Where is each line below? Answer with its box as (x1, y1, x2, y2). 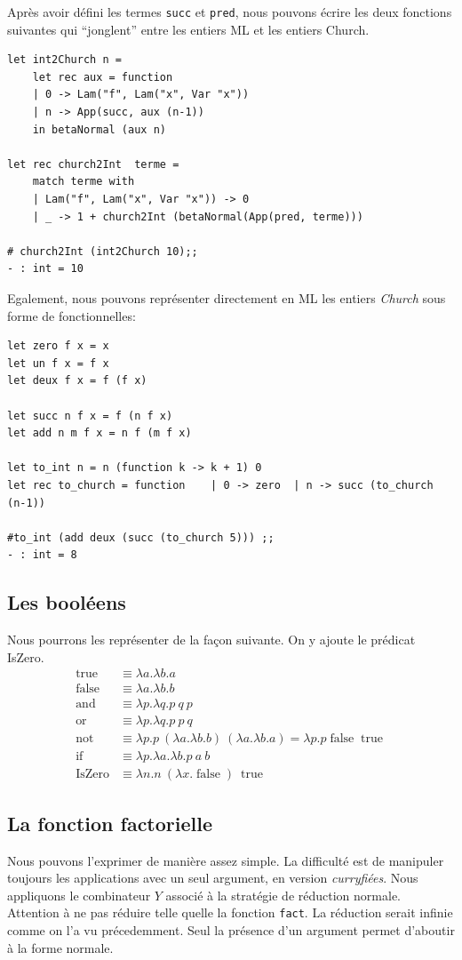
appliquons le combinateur (7, 885, 151, 904)
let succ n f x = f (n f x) (7, 409, 173, 422)
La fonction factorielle (7, 809, 213, 836)
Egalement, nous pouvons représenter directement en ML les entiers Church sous (7, 288, 446, 307)
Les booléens (7, 588, 126, 616)
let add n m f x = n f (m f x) (7, 427, 192, 440)
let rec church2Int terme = (7, 157, 179, 171)
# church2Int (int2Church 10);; (7, 244, 198, 258)
